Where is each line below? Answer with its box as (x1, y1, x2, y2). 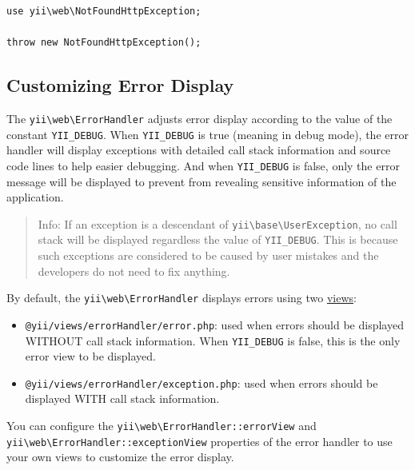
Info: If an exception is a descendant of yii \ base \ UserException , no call (38, 215, 397, 232)
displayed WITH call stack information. (25, 390, 220, 407)
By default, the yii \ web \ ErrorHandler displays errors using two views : (6, 289, 357, 306)
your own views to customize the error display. (6, 448, 234, 465)
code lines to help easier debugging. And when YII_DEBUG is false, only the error (6, 157, 400, 173)
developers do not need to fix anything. (38, 262, 230, 279)
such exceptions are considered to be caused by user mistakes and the (38, 247, 379, 264)
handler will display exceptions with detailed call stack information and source (6, 141, 391, 158)
